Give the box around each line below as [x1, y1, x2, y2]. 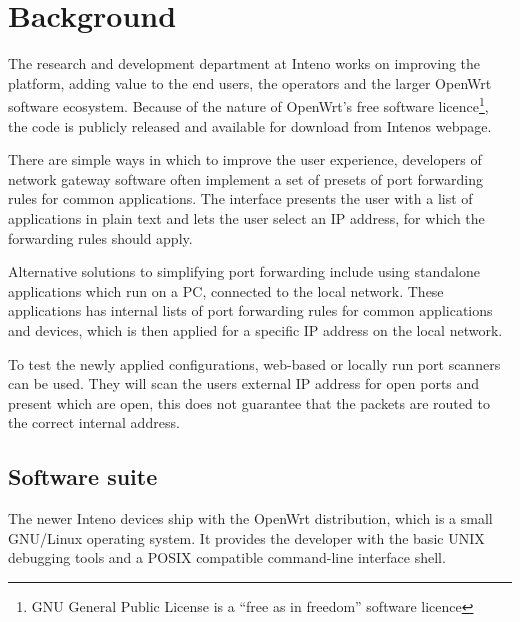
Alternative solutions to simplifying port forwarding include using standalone [8, 261, 480, 282]
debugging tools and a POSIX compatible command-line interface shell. [8, 547, 446, 568]
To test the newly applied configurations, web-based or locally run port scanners [8, 353, 501, 374]
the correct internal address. [8, 412, 180, 433]
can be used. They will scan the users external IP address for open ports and [8, 373, 480, 394]
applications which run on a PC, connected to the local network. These [8, 280, 444, 301]
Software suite [8, 461, 158, 492]
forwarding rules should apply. [8, 227, 193, 248]
